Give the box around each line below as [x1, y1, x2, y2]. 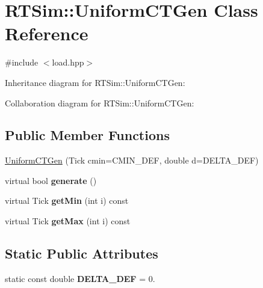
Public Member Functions [5, 126, 170, 144]
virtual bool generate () [5, 174, 97, 186]
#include [5, 56, 39, 69]
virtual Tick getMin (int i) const [5, 194, 129, 207]
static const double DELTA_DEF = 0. [5, 272, 155, 284]
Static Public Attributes [5, 244, 158, 263]
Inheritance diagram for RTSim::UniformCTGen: [5, 76, 185, 88]
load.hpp [52, 56, 84, 69]
